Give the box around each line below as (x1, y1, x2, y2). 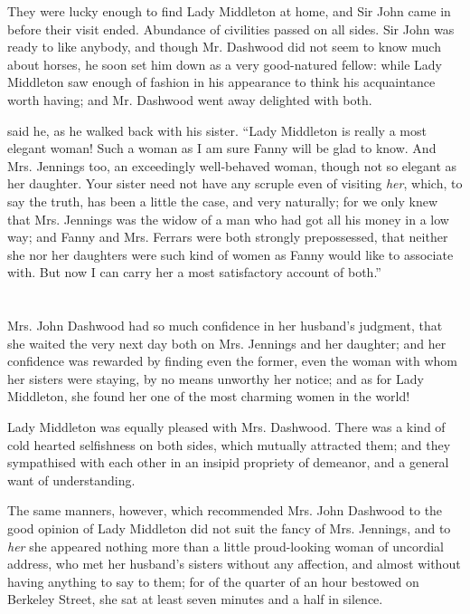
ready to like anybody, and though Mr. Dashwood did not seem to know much (7, 37, 441, 56)
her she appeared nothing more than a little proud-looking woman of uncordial (7, 536, 444, 555)
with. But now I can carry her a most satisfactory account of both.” (7, 263, 381, 282)
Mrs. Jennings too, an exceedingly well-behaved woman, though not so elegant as (7, 156, 457, 175)
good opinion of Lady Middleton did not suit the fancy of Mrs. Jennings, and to (7, 519, 451, 538)
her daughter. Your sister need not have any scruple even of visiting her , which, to (7, 174, 463, 193)
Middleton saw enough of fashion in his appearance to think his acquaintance (7, 72, 436, 91)
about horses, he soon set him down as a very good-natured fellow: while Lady (7, 54, 442, 73)
